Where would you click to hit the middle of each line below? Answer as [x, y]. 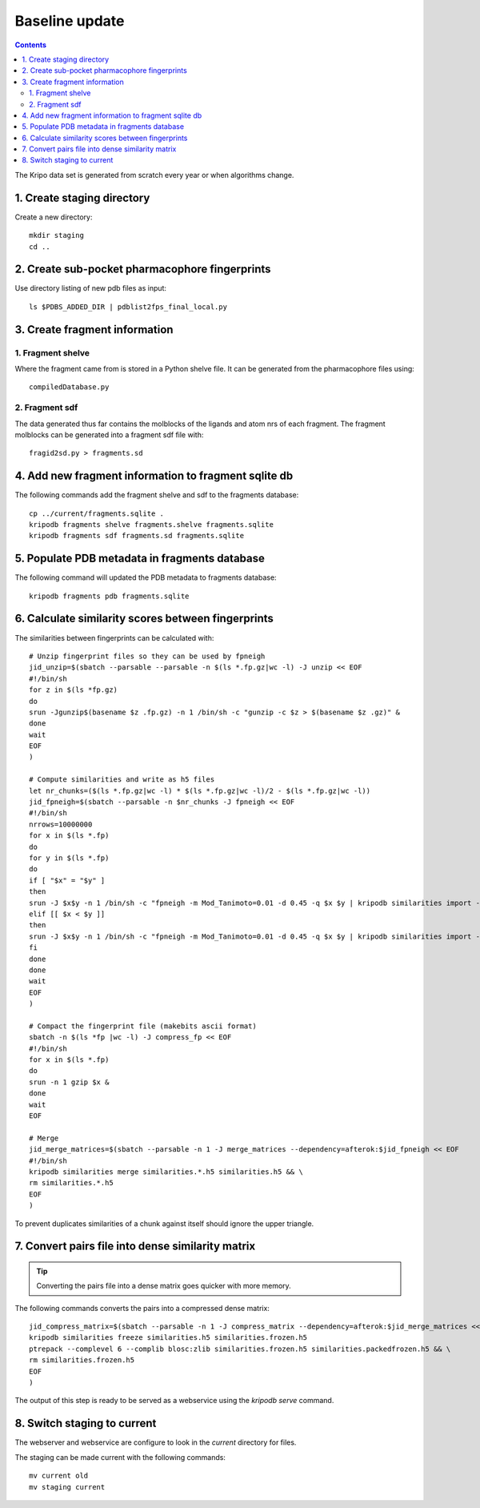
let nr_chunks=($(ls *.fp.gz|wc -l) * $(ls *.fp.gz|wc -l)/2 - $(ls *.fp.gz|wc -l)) [200, 790]
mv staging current [67, 1487]
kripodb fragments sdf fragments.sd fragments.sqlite [136, 536]
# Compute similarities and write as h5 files [122, 780]
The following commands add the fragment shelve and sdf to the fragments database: [157, 495]
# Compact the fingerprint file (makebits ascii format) [143, 1026]
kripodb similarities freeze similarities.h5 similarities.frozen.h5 [168, 1338]
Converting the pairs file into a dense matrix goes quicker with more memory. [164, 1286]
